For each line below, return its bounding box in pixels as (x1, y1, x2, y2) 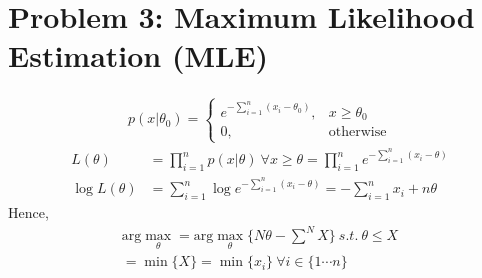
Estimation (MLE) (8, 35, 269, 76)
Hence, (8, 202, 49, 223)
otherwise (328, 125, 387, 140)
